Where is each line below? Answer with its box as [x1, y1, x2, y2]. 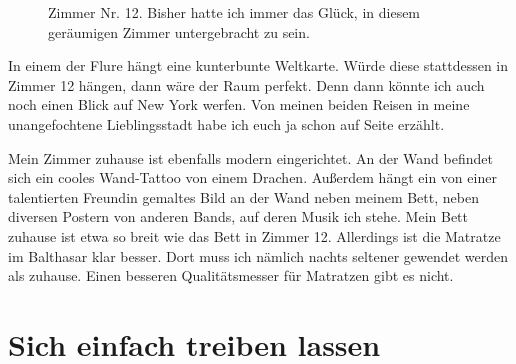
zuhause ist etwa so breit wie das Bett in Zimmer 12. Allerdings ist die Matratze [8, 225, 501, 246]
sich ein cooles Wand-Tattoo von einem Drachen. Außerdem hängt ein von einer [8, 167, 497, 188]
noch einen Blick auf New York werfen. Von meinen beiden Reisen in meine [8, 94, 470, 115]
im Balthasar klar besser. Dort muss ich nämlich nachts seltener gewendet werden [8, 245, 509, 266]
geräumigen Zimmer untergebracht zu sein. [48, 21, 310, 42]
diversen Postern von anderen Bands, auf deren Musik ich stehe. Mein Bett [8, 206, 469, 227]
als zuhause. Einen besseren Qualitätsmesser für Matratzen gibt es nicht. [8, 265, 454, 286]
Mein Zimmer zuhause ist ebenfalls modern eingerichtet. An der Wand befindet [8, 147, 493, 168]
